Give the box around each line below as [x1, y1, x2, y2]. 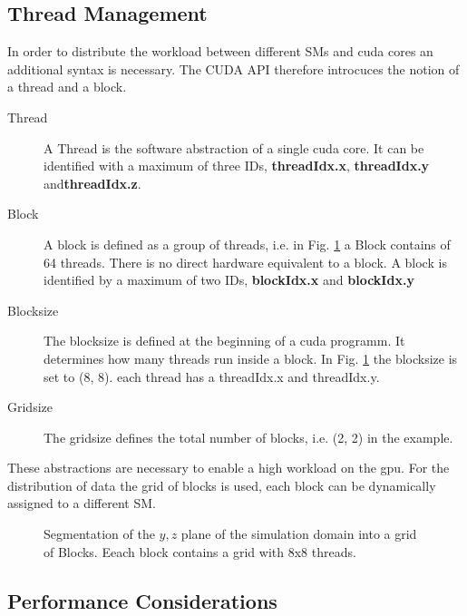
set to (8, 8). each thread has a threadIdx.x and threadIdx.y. [44, 367, 380, 386]
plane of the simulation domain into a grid [180, 524, 417, 543]
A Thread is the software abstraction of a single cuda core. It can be [44, 138, 424, 157]
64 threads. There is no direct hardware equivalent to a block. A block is [44, 252, 447, 271]
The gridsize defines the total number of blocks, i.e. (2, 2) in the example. [44, 427, 453, 446]
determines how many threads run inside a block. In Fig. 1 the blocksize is [44, 348, 458, 367]
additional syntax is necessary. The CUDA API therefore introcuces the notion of [7, 59, 460, 78]
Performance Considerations [7, 586, 277, 614]
